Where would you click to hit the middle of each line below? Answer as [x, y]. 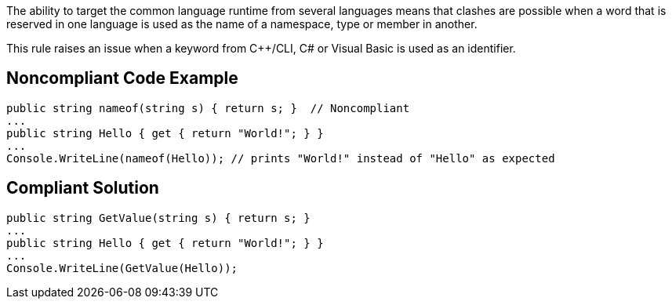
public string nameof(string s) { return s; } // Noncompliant [208, 108]
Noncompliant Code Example [122, 78]
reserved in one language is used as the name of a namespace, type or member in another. [242, 24]
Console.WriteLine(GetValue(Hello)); [122, 268]
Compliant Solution [83, 188]
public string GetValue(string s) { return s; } [158, 218]
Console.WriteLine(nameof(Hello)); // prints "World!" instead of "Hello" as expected [281, 158]
